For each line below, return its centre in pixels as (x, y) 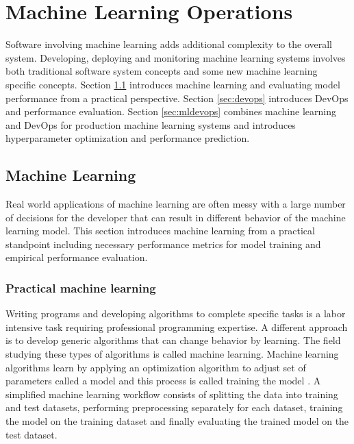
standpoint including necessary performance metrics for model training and (163, 244)
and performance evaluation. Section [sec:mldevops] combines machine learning (171, 111)
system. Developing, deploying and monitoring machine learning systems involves (176, 57)
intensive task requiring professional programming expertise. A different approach (177, 326)
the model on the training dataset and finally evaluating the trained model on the (177, 421)
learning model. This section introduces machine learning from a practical (160, 231)
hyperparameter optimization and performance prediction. (128, 138)
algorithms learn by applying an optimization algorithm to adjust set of (156, 367)
